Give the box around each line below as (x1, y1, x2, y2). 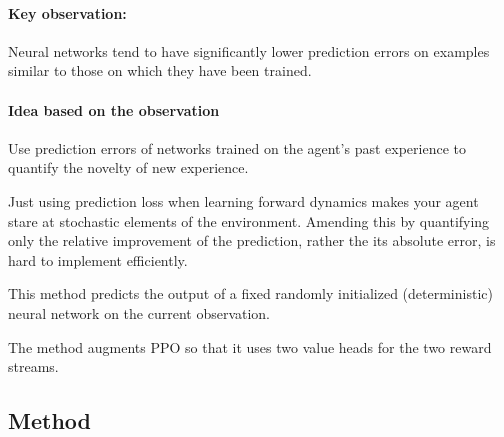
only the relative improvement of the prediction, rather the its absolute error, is (8, 230, 496, 251)
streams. (8, 356, 59, 377)
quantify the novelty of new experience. (8, 157, 249, 178)
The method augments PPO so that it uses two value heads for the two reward (8, 336, 492, 357)
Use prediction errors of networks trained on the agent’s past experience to (8, 137, 466, 158)
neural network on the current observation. (8, 302, 271, 323)
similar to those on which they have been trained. (8, 60, 312, 81)
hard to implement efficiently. (8, 249, 188, 270)
